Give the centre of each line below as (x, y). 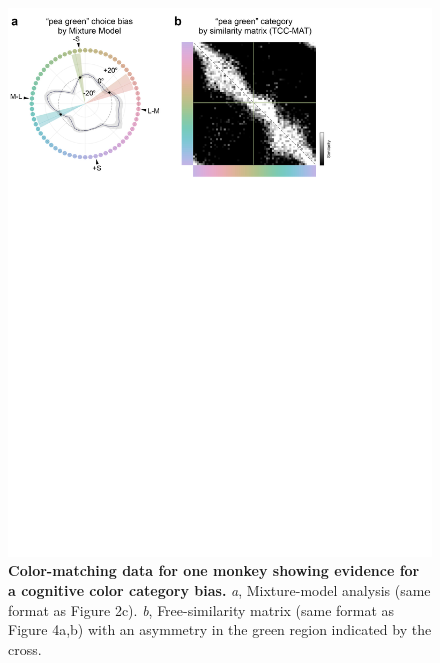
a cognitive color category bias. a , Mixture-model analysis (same (219, 590)
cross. (25, 648)
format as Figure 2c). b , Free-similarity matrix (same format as (201, 609)
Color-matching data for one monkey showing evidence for (214, 570)
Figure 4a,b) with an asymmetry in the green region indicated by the (220, 629)
